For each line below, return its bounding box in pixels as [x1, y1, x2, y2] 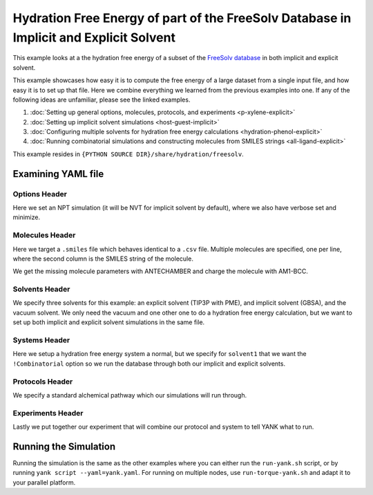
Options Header [12, 189, 67, 198]
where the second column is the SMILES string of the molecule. [12, 254, 193, 263]
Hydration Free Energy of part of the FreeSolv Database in [12, 10, 352, 26]
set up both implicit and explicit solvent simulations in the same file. [12, 318, 205, 326]
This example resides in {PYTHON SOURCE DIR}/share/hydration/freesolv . [12, 149, 245, 158]
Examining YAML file [12, 168, 104, 180]
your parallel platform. [12, 478, 76, 487]
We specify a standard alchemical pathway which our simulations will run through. [12, 391, 247, 399]
